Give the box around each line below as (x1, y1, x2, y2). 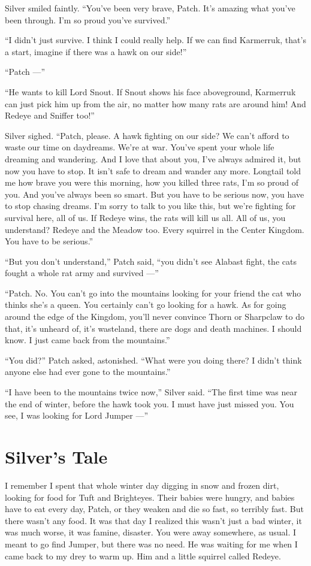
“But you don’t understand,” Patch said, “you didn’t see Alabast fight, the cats (5, 255, 297, 267)
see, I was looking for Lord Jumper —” (5, 409, 149, 422)
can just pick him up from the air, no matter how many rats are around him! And (5, 97, 306, 110)
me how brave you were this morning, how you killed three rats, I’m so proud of (5, 176, 299, 189)
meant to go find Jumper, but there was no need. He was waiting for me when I (5, 537, 298, 550)
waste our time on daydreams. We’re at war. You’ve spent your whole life (5, 141, 274, 153)
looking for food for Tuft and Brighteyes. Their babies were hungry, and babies (5, 491, 295, 503)
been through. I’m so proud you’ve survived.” (5, 13, 171, 26)
